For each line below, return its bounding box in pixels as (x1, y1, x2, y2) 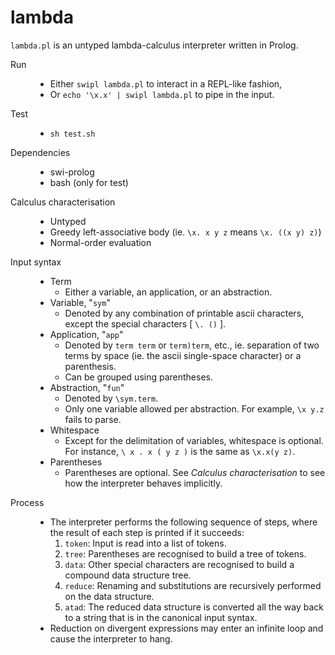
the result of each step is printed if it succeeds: (49, 526, 245, 538)
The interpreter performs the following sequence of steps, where (49, 516, 318, 528)
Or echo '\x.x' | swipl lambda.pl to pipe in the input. (49, 88, 275, 100)
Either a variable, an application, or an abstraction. (64, 286, 273, 298)
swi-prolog (49, 166, 95, 178)
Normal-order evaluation (49, 236, 152, 248)
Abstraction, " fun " (49, 381, 125, 393)
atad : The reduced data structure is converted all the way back (64, 601, 324, 613)
